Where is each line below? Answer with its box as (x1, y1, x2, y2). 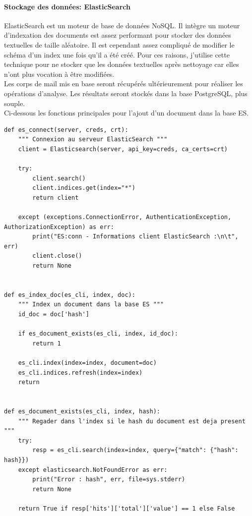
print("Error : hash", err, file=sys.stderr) (32, 476, 186, 483)
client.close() (32, 252, 82, 260)
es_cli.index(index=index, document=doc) (18, 359, 157, 366)
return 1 (32, 340, 61, 347)
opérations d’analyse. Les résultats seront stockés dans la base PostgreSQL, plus (4, 88, 248, 98)
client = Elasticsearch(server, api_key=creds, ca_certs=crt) (18, 145, 228, 153)
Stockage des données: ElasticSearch (4, 1, 130, 11)
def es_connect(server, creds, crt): (4, 126, 128, 133)
